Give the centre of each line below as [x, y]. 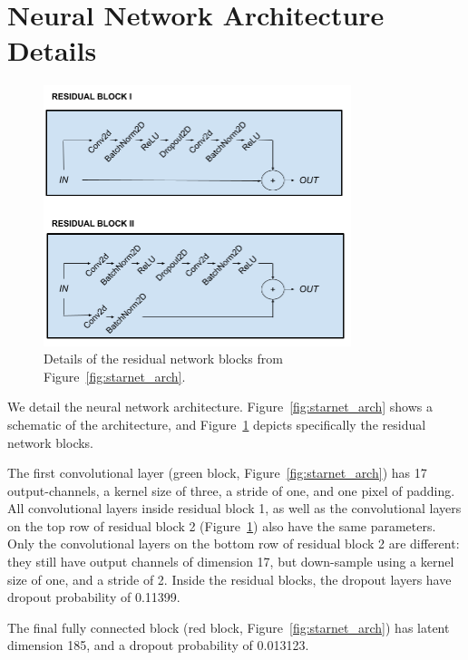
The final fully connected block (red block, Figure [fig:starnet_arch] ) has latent [229, 627]
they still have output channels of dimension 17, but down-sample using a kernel [231, 562]
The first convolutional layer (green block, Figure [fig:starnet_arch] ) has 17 [217, 473]
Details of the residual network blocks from [163, 359]
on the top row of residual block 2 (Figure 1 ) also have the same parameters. [222, 525]
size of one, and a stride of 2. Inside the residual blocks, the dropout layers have [229, 579]
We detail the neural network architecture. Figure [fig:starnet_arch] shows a [220, 407]
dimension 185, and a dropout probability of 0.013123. [158, 645]
